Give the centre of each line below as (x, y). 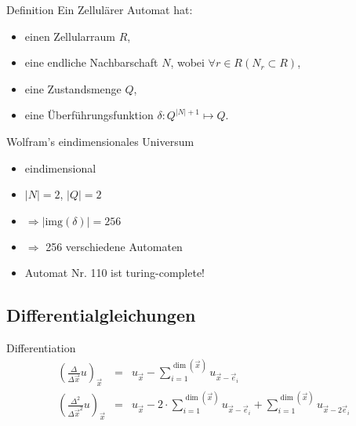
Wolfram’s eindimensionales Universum (100, 141)
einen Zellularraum (70, 36)
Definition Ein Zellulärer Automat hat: (100, 9)
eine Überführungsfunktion (89, 115)
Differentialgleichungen (101, 315)
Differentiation (41, 348)
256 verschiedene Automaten (114, 246)
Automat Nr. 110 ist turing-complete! (115, 273)
